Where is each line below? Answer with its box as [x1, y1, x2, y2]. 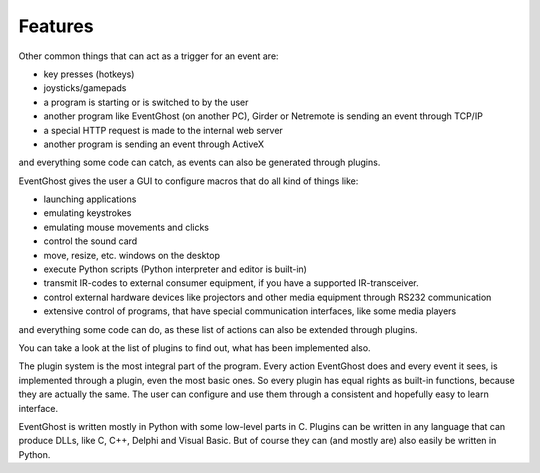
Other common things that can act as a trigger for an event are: [18, 50, 279, 62]
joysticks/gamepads [43, 82, 127, 94]
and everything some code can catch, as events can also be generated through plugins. [18, 156, 381, 169]
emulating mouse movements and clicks [43, 221, 210, 233]
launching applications [43, 193, 137, 205]
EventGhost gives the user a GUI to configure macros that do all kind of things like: [18, 175, 359, 187]
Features [18, 15, 94, 37]
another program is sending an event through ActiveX [43, 138, 265, 150]
